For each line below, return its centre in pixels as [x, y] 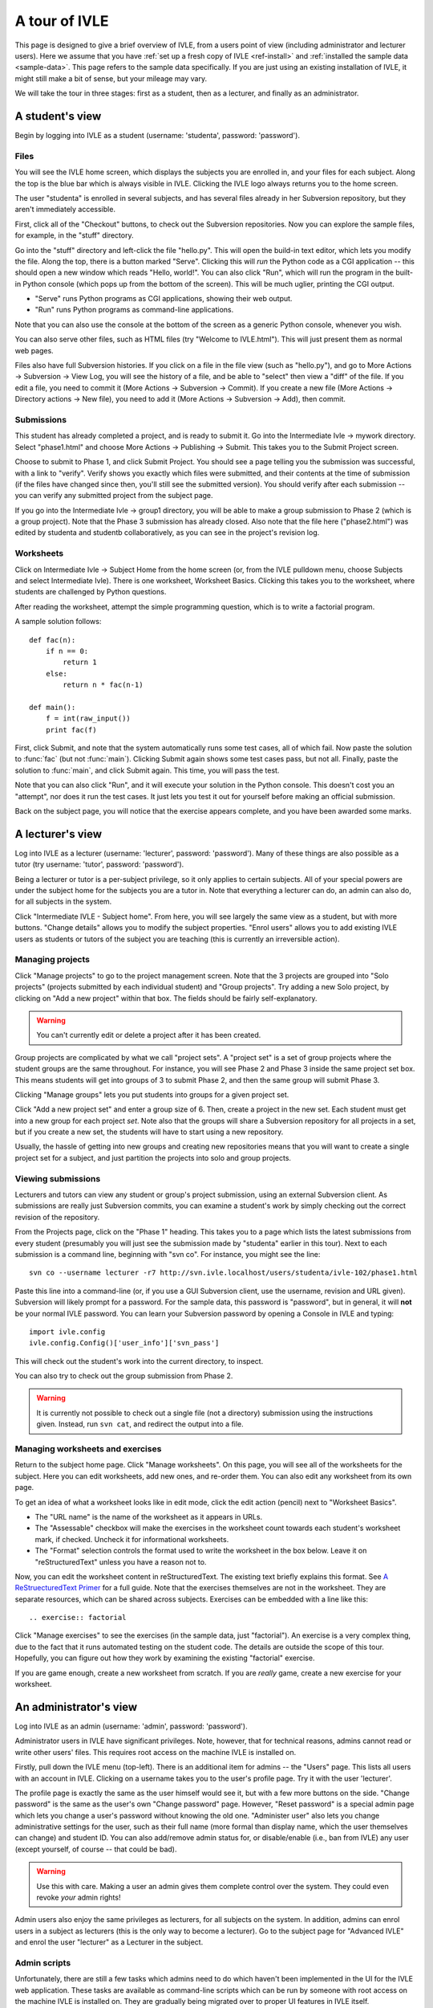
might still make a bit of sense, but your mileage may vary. [111, 78]
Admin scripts [43, 1962]
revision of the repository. [57, 1217]
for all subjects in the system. [63, 902]
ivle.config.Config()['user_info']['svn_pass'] [124, 1343]
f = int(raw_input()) [88, 718]
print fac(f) [71, 730]
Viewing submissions [58, 1178]
